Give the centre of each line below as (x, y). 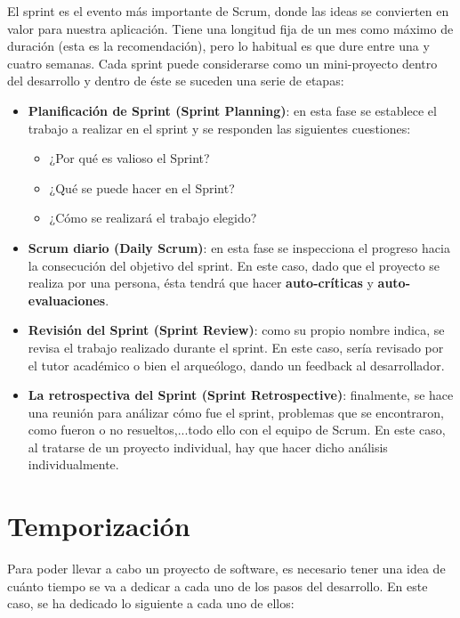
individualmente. (73, 464)
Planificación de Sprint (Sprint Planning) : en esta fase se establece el (232, 110)
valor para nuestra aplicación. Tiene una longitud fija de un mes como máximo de (230, 28)
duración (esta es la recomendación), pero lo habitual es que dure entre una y (218, 46)
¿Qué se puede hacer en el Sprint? (142, 187)
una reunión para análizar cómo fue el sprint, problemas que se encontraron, (236, 412)
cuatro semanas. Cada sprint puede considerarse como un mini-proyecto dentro (222, 63)
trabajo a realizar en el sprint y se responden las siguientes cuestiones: (219, 128)
